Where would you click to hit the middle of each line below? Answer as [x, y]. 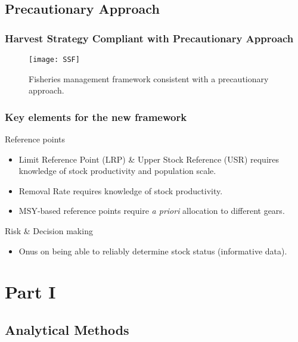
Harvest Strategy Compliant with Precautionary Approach [149, 38]
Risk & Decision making [49, 231]
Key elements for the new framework [96, 116]
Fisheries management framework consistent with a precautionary [149, 78]
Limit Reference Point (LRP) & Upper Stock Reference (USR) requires [149, 159]
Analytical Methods [67, 329]
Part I [30, 292]
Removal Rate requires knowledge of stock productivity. [121, 190]
